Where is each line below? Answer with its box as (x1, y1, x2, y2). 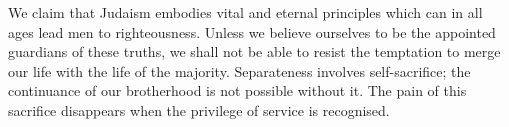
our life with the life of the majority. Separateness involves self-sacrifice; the (8, 60, 471, 81)
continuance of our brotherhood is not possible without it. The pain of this (8, 80, 467, 101)
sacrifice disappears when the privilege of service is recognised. (8, 99, 390, 120)
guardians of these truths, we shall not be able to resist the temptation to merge (8, 41, 501, 62)
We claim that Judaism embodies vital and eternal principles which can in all (8, 2, 483, 22)
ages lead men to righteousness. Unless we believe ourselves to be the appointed (8, 21, 496, 42)
